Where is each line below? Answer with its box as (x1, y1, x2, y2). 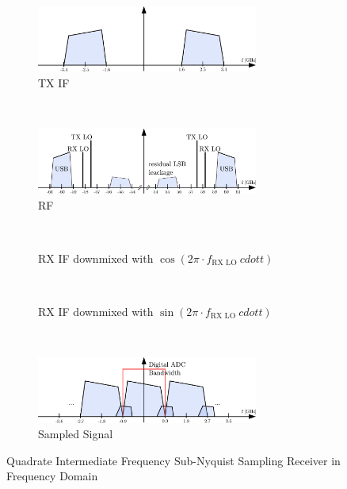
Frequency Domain (6, 468, 98, 484)
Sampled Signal (38, 425, 113, 442)
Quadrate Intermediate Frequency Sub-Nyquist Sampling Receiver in (6, 452, 341, 468)
